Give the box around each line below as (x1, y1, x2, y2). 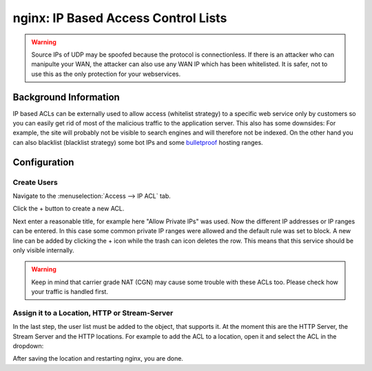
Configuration (12, 156, 74, 168)
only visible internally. (12, 245, 75, 254)
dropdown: (12, 342, 44, 350)
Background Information (12, 91, 120, 103)
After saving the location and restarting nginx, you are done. (12, 354, 184, 363)
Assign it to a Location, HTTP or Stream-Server (12, 308, 174, 317)
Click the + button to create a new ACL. (12, 204, 125, 213)
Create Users (12, 177, 58, 187)
